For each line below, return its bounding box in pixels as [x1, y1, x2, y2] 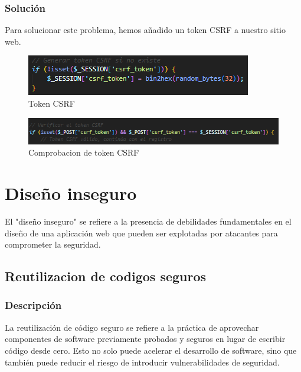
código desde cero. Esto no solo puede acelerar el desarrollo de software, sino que [5, 344, 297, 356]
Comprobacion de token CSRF [28, 146, 139, 159]
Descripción [5, 298, 62, 312]
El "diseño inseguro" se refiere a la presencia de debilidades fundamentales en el [5, 215, 292, 227]
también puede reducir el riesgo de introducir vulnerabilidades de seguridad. [5, 355, 280, 368]
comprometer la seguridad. [5, 238, 101, 251]
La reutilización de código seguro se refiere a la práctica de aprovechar [5, 321, 259, 333]
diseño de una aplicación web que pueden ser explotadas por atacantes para [5, 226, 278, 239]
